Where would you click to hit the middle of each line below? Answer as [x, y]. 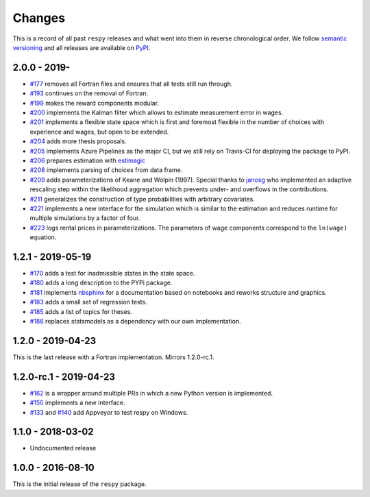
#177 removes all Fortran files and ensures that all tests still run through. [131, 84]
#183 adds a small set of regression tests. [88, 302]
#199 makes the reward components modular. [94, 103]
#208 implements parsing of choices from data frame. [106, 170]
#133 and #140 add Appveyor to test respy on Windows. [109, 412]
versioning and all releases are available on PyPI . [82, 47]
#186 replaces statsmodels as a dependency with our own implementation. [135, 321]
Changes [39, 18]
